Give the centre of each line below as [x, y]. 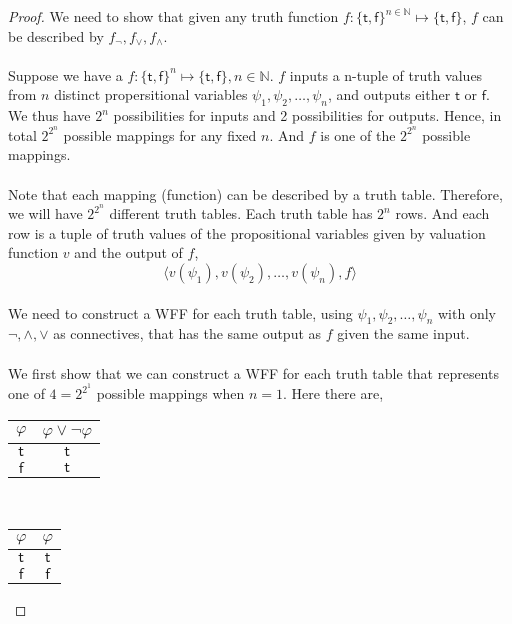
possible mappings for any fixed [160, 134]
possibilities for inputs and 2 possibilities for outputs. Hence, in [307, 115]
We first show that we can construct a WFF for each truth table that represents [253, 372]
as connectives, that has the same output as [187, 333]
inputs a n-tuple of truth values [386, 74]
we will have [45, 213]
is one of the [358, 134]
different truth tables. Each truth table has [241, 213]
